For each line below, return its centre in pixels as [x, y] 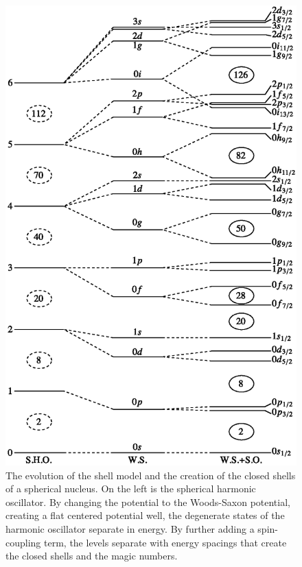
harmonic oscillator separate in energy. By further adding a [130, 529]
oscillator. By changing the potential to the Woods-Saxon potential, [148, 502]
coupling [23, 542]
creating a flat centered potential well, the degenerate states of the [145, 515]
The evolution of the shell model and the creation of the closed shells [151, 475]
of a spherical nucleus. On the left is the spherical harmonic [131, 488]
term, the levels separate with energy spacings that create [165, 542]
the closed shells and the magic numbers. [92, 556]
